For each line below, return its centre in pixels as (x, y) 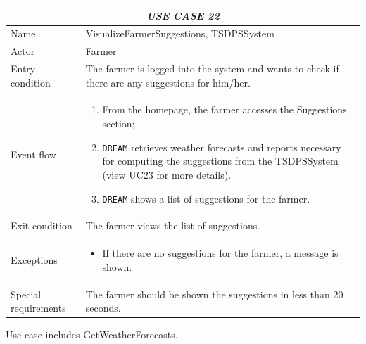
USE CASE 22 (183, 15)
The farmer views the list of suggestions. (173, 225)
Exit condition (42, 225)
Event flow (33, 154)
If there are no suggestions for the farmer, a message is (220, 253)
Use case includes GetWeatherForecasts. (92, 335)
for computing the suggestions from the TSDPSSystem (220, 161)
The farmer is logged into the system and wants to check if (212, 69)
